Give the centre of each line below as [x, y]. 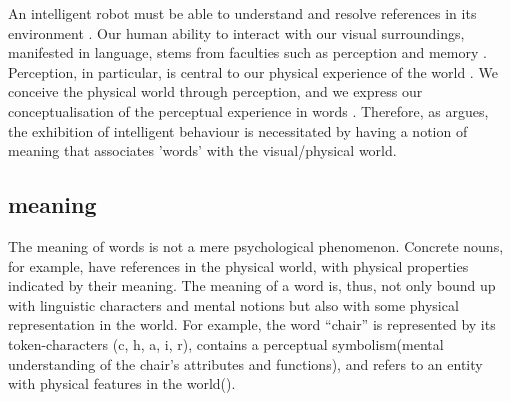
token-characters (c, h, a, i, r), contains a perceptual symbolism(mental [226, 343]
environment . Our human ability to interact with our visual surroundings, [236, 32]
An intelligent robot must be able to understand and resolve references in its [242, 13]
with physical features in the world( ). [122, 383]
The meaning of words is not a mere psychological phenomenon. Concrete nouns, [256, 245]
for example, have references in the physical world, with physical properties [238, 265]
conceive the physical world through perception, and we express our [215, 91]
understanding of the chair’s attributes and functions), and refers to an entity [245, 363]
